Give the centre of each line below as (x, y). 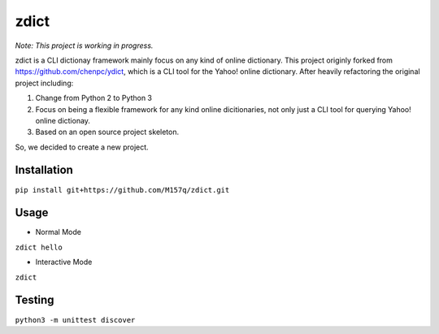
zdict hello (39, 247)
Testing (35, 300)
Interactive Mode (64, 262)
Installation (44, 170)
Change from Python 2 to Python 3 (93, 98)
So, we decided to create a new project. (82, 147)
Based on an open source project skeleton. (107, 132)
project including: (44, 83)
